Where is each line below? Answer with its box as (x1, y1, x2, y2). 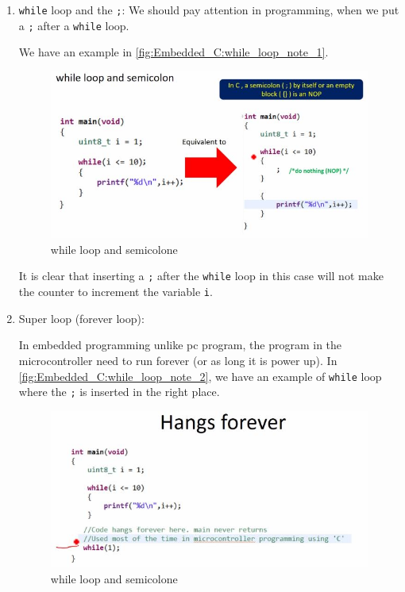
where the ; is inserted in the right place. (18, 383, 220, 400)
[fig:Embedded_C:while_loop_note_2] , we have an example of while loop (18, 367, 382, 384)
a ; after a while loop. (18, 17, 129, 33)
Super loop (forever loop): (18, 309, 145, 326)
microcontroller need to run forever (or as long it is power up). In (18, 352, 337, 368)
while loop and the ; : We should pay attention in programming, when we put (18, 2, 399, 17)
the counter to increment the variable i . (18, 283, 213, 300)
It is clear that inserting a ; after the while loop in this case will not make (18, 267, 384, 284)
